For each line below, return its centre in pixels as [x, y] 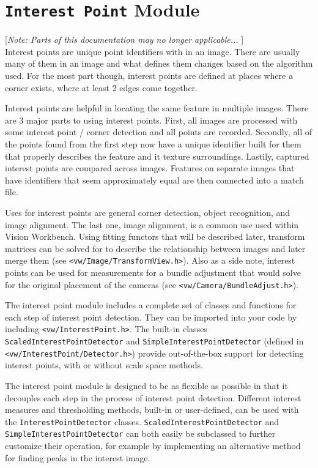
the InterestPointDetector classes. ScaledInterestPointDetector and [142, 421]
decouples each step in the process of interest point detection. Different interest [153, 397]
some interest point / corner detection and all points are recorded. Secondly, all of [159, 132]
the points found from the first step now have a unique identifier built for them [153, 144]
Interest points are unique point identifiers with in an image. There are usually [153, 51]
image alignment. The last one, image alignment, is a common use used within [152, 224]
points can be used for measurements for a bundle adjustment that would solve [153, 272]
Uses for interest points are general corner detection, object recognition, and [148, 212]
